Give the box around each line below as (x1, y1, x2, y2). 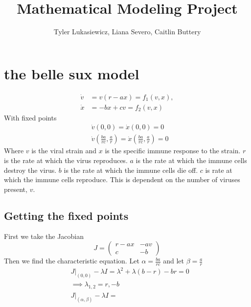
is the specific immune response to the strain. (105, 145, 241, 156)
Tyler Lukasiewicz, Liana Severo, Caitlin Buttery (53, 26, 201, 37)
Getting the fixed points (4, 208, 129, 223)
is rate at (205, 165, 232, 175)
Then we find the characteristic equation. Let (4, 256, 139, 266)
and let (163, 256, 184, 266)
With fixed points (4, 112, 57, 122)
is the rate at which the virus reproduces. (4, 155, 128, 165)
